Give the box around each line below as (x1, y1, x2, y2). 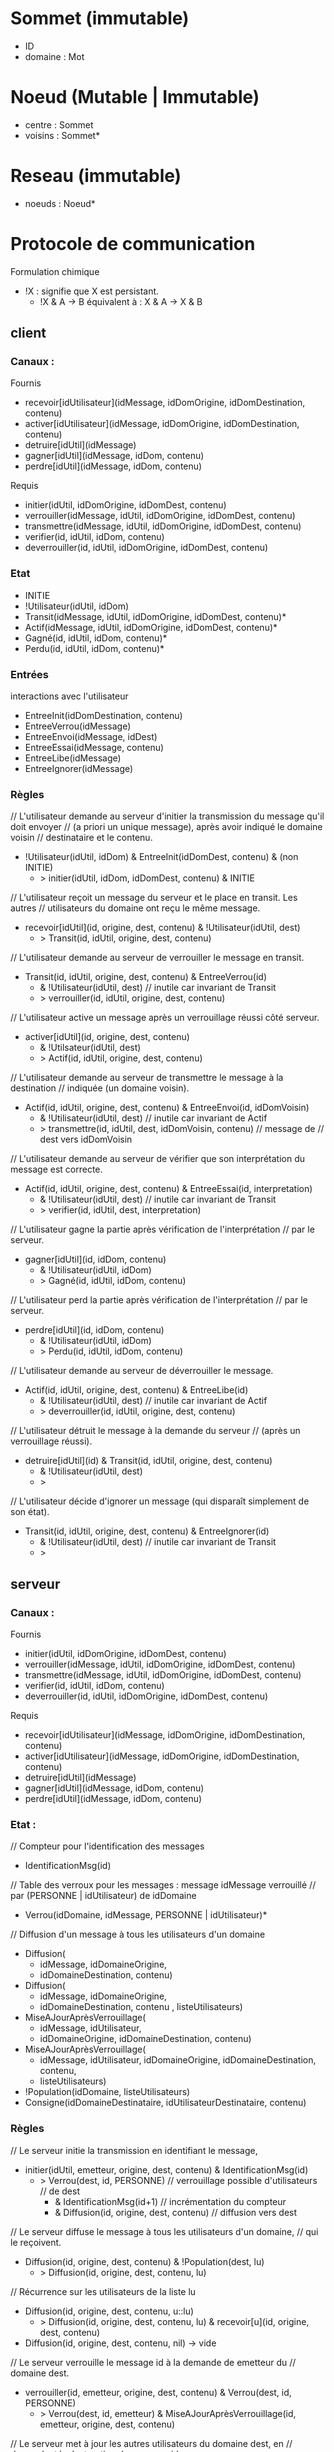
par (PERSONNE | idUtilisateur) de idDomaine (10, 1890, 197, 1902)
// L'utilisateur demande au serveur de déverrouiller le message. (10, 1365, 274, 1377)
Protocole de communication (10, 233, 256, 255)
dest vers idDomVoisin (39, 1133, 133, 1146)
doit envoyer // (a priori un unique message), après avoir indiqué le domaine (10, 821, 323, 833)
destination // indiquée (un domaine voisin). (10, 1082, 190, 1094)
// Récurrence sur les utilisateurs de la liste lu (10, 2285, 197, 2297)
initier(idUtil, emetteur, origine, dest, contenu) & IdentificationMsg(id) (24, 2163, 309, 2176)
